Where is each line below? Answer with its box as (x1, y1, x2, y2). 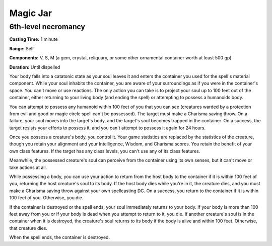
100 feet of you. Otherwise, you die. (9, 195, 84, 201)
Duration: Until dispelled (9, 64, 60, 70)
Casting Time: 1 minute (9, 36, 58, 42)
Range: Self (9, 45, 34, 51)
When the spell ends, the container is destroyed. (9, 234, 110, 240)
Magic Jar (9, 8, 52, 19)
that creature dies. (9, 225, 47, 231)
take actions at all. (9, 164, 47, 171)
